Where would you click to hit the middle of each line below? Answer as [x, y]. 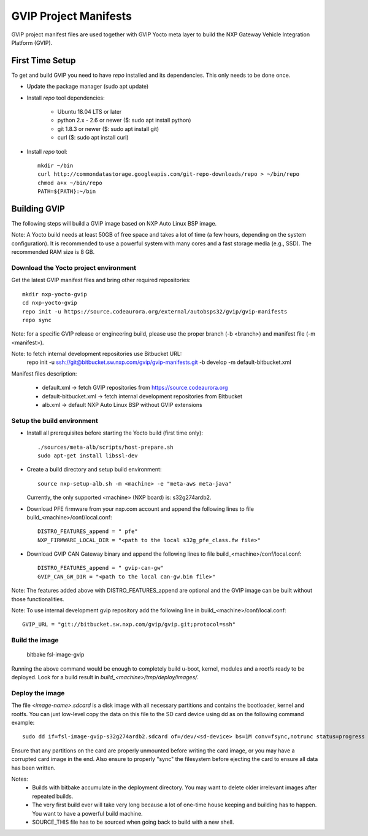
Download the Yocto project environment [74, 267]
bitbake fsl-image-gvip [56, 655]
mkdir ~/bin [56, 165]
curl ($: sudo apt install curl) [93, 138]
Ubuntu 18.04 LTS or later [90, 112]
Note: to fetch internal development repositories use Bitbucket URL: [97, 354]
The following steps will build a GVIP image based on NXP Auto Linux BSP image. [114, 224]
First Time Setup [44, 61]
